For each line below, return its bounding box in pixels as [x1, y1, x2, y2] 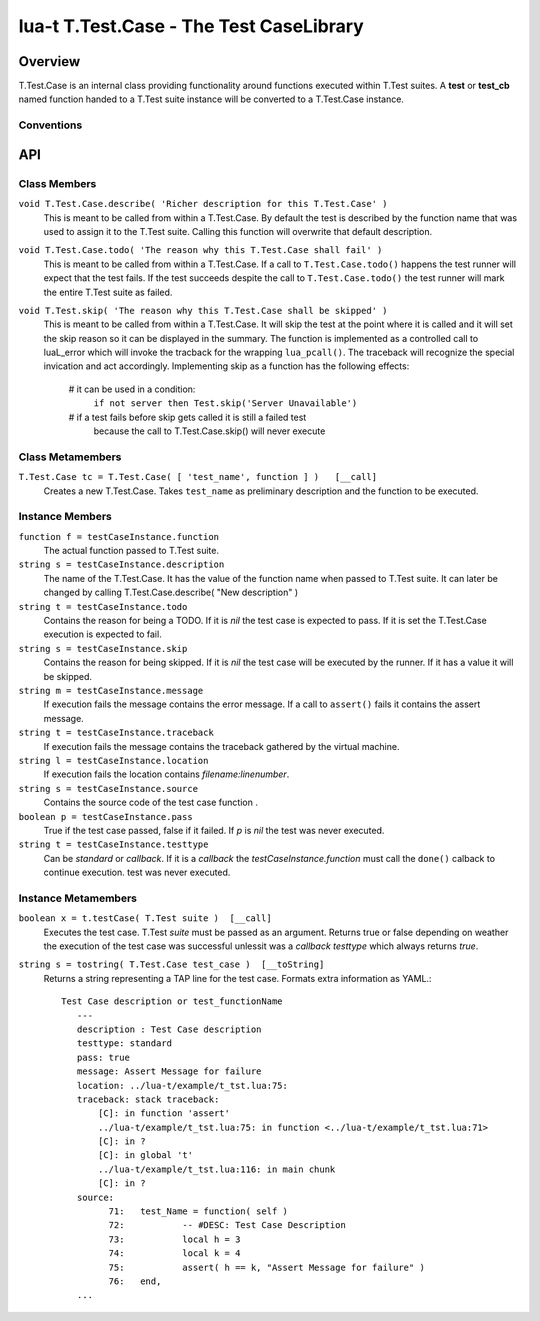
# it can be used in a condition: [68, 383, 196, 395]
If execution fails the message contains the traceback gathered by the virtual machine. [43, 740, 400, 752]
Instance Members [18, 510, 112, 524]
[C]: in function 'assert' [98, 1108, 230, 1119]
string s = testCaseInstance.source [18, 783, 199, 794]
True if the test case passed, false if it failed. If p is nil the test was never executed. [43, 824, 385, 836]
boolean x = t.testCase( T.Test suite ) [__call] [18, 913, 272, 924]
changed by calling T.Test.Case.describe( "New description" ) [43, 586, 299, 599]
